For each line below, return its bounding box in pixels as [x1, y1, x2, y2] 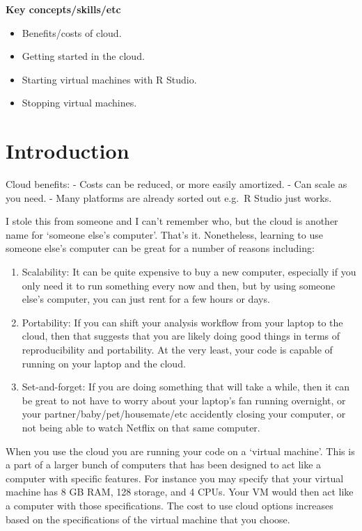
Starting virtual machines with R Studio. [22, 72, 197, 86]
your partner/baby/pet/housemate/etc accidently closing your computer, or [22, 406, 346, 421]
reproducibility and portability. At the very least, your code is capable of [22, 342, 333, 357]
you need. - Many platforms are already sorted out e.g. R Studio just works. [6, 190, 332, 205]
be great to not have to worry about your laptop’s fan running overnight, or [22, 393, 346, 407]
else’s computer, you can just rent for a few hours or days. [22, 292, 270, 306]
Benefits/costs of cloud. [22, 25, 122, 40]
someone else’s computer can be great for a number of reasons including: [6, 241, 315, 255]
